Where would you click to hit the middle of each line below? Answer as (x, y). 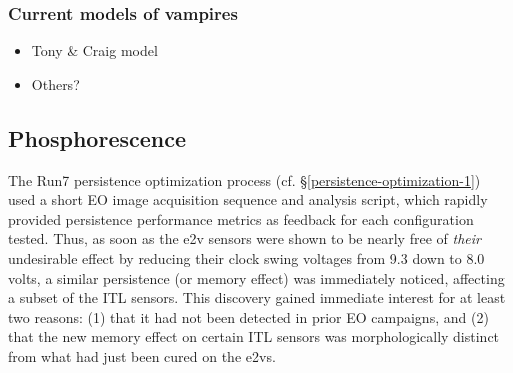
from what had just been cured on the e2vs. (142, 355)
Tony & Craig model (94, 50)
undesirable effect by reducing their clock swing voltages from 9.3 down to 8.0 (246, 257)
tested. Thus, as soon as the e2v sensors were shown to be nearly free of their (244, 238)
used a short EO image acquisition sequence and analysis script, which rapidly (248, 199)
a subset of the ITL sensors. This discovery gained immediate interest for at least (257, 297)
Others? (55, 83)
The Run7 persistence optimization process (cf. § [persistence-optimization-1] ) (244, 179)
